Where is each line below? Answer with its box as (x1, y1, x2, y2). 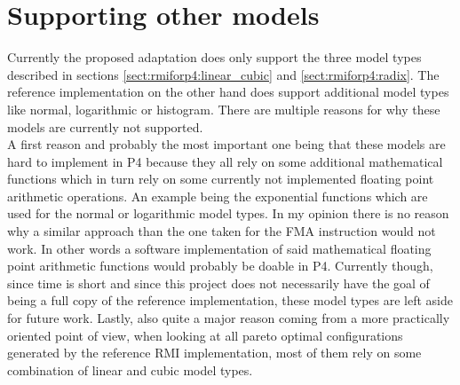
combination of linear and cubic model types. (7, 360, 253, 379)
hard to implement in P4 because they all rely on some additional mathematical (7, 152, 443, 170)
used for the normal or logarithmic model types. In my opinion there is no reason (7, 204, 449, 223)
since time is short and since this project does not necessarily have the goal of (7, 273, 430, 292)
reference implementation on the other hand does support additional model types (7, 82, 449, 101)
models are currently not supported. (7, 117, 203, 136)
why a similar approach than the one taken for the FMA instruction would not (7, 222, 436, 240)
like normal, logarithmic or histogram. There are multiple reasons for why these (7, 99, 440, 118)
